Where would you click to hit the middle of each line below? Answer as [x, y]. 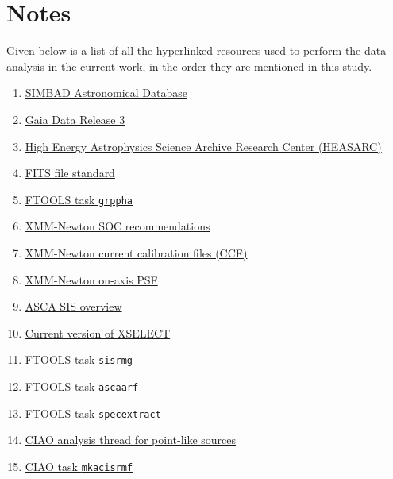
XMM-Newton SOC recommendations [118, 226]
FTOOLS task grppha [79, 199]
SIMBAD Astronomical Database [106, 93]
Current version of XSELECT [98, 332]
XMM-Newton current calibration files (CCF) [136, 252]
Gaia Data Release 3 [75, 119]
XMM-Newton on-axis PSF [91, 279]
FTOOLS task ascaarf [82, 386]
